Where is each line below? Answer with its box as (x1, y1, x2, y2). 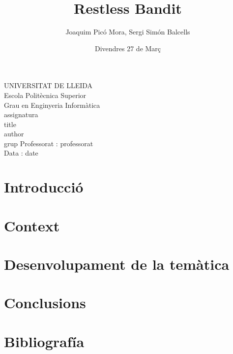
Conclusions (4, 292, 86, 313)
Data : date (4, 148, 38, 158)
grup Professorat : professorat (4, 138, 93, 148)
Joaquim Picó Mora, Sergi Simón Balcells (65, 27, 190, 37)
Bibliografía (4, 331, 85, 351)
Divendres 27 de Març (94, 43, 161, 53)
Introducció (4, 177, 84, 197)
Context (4, 215, 60, 235)
